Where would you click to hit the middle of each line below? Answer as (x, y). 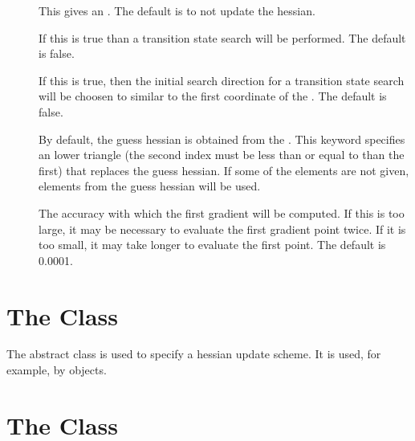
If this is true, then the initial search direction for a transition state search (222, 80)
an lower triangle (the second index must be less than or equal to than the (222, 155)
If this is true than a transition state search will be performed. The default (222, 37)
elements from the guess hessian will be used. (150, 186)
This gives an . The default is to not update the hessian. (177, 10)
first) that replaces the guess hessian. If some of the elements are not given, (224, 170)
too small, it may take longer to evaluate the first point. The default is (212, 245)
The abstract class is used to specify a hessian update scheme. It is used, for (194, 354)
